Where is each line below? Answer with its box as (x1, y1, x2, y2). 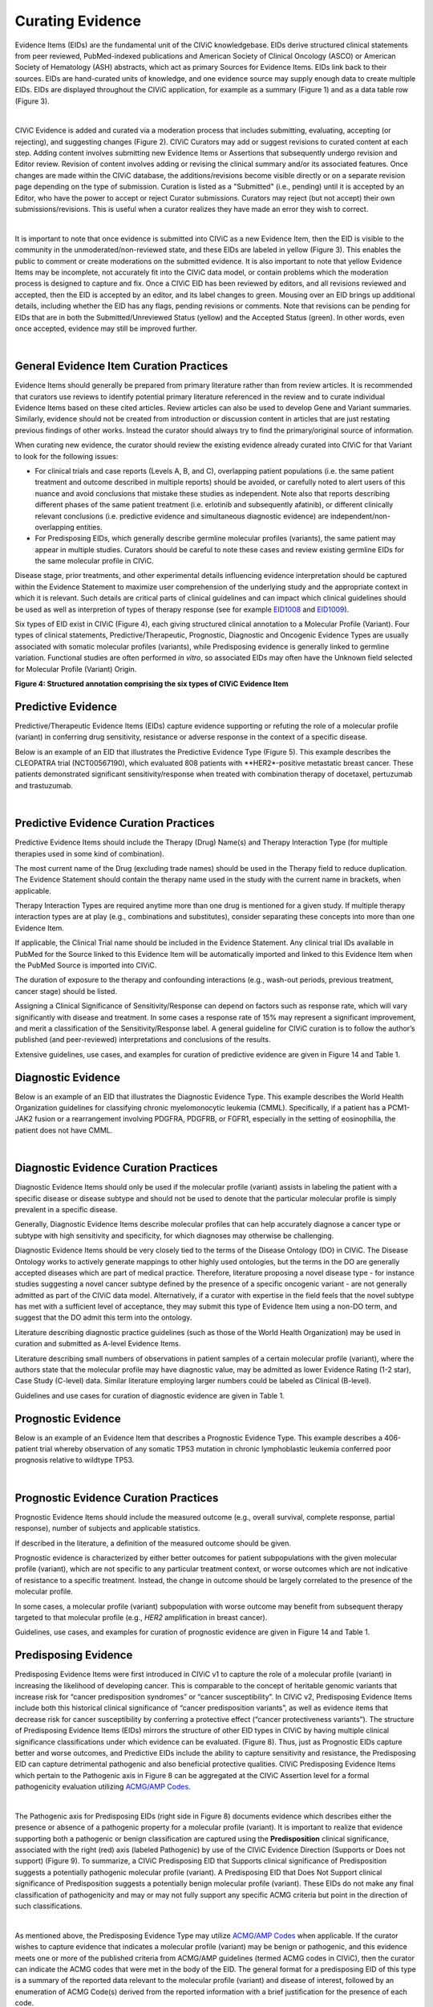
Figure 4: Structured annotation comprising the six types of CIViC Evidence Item (14, 678, 289, 688)
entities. (75, 522, 103, 531)
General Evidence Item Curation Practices (14, 360, 229, 373)
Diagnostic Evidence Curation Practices (14, 1161, 218, 1175)
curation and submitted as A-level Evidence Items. (14, 1339, 181, 1349)
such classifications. (14, 1901, 83, 1911)
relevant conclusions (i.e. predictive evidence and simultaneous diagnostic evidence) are (34, 511, 329, 521)
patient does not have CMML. (14, 1125, 113, 1135)
